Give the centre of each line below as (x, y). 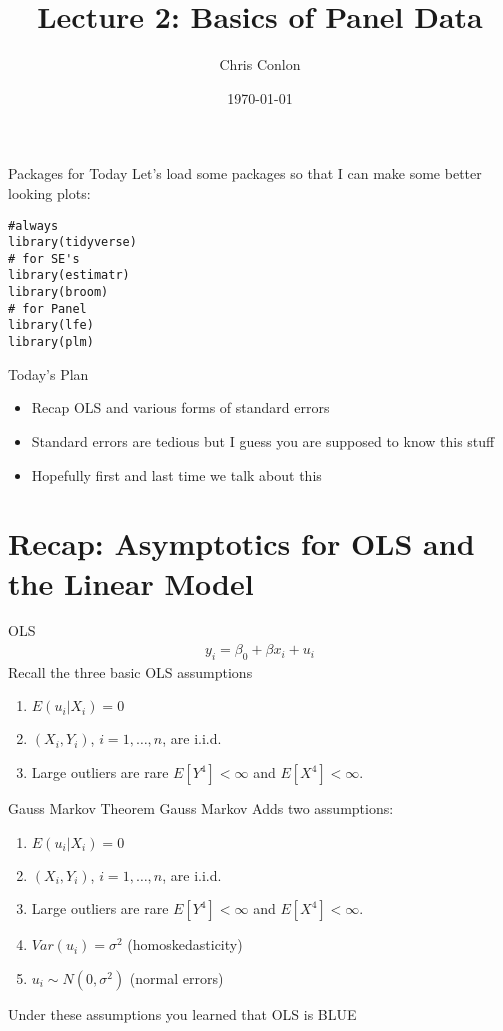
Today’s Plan (48, 373)
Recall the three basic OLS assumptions (130, 671)
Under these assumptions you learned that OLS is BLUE (182, 1013)
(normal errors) (176, 977)
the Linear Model (131, 582)
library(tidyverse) (72, 242)
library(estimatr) (69, 275)
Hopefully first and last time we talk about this (176, 474)
